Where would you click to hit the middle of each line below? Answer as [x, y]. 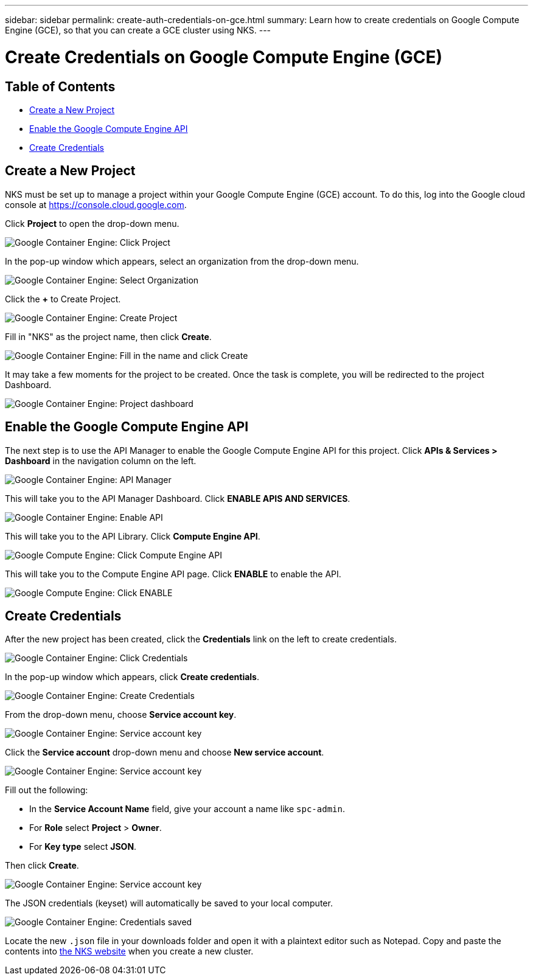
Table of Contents [60, 86]
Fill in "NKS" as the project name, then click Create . [108, 336]
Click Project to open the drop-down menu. [92, 223]
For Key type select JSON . [83, 847]
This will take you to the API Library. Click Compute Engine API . [133, 536]
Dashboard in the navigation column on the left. [101, 460]
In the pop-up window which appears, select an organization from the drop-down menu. [182, 261]
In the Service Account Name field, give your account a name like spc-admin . [187, 809]
